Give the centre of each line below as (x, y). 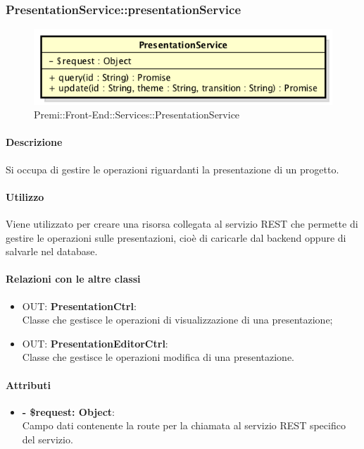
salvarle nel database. (52, 251)
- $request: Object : (68, 411)
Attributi (28, 385)
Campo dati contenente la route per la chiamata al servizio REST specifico (184, 425)
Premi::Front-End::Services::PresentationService (137, 115)
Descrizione (34, 142)
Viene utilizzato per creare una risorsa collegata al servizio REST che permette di (182, 223)
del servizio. (48, 439)
